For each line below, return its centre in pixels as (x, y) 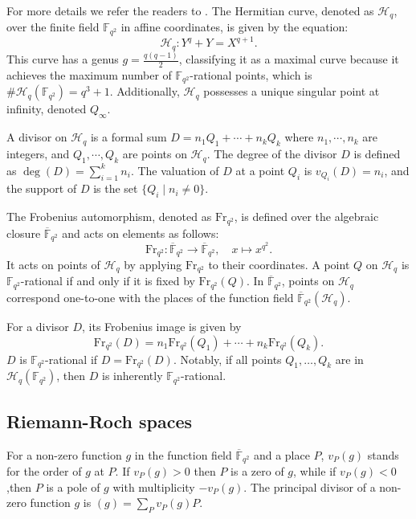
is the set (116, 188)
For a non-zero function (64, 454)
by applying (153, 265)
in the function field (183, 454)
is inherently (133, 376)
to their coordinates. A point (279, 265)
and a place (281, 454)
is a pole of (73, 486)
